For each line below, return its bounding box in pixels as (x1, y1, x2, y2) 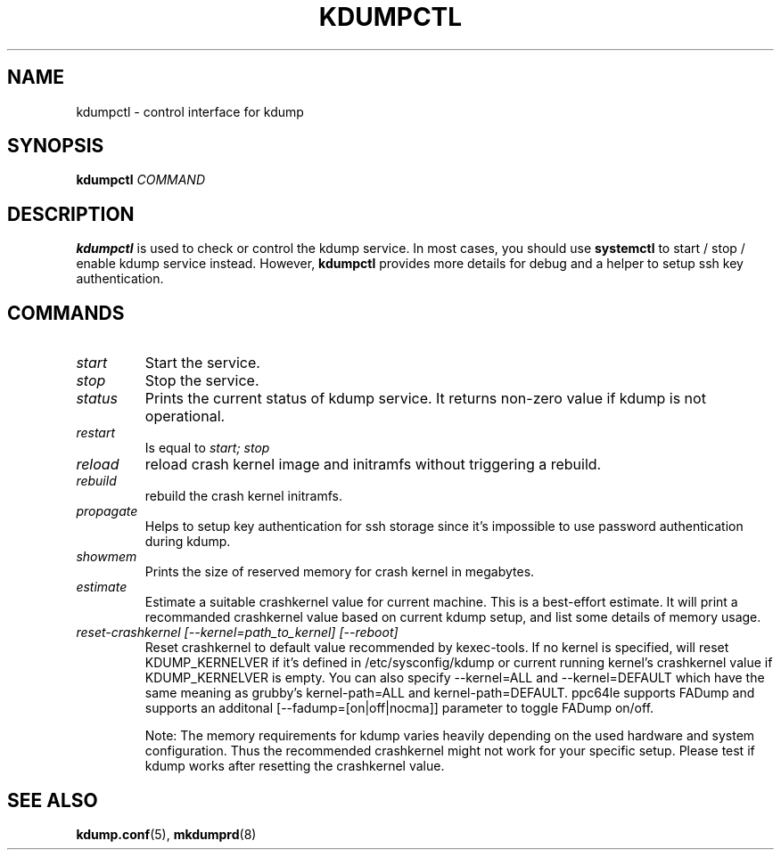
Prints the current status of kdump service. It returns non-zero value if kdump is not (144, 389, 706, 408)
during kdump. (144, 534, 231, 550)
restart (76, 425, 116, 441)
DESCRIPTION (7, 202, 135, 225)
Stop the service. (144, 371, 259, 390)
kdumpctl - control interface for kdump (76, 103, 304, 119)
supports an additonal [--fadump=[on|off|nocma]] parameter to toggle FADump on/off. (144, 700, 654, 716)
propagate (76, 503, 138, 519)
